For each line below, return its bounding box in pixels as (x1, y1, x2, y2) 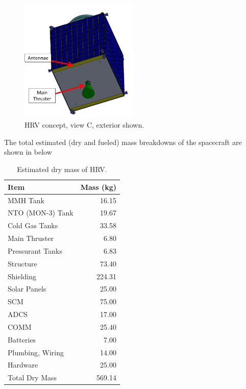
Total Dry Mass (8, 372, 57, 383)
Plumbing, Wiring (8, 347, 64, 357)
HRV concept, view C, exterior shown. (24, 119, 144, 130)
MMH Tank (8, 195, 44, 205)
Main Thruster (8, 233, 54, 244)
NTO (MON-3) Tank (8, 207, 73, 218)
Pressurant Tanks (8, 245, 62, 256)
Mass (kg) (80, 181, 116, 192)
